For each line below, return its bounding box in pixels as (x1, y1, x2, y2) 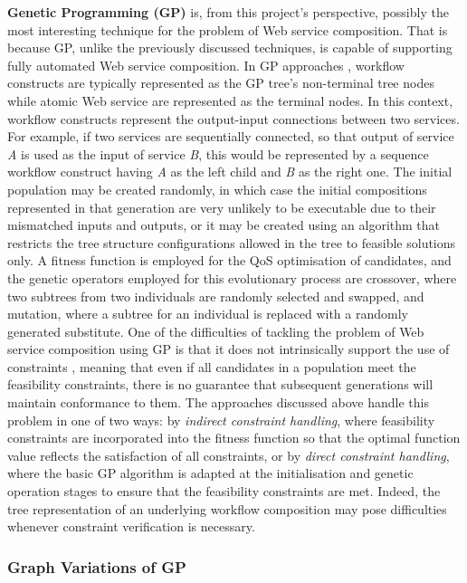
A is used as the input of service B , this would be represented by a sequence (7, 144, 429, 163)
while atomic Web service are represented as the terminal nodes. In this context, (7, 91, 453, 110)
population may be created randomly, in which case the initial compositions (7, 179, 427, 198)
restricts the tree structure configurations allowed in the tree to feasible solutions (7, 233, 456, 252)
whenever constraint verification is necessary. (7, 517, 255, 536)
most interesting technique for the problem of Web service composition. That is (7, 20, 448, 39)
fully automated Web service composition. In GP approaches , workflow (7, 55, 405, 74)
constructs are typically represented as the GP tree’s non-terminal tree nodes (7, 73, 434, 92)
